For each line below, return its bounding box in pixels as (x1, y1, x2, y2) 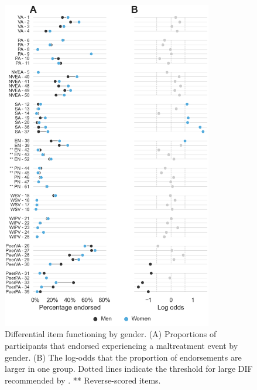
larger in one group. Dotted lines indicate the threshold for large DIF (5, 362, 253, 375)
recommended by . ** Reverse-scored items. (5, 374, 161, 386)
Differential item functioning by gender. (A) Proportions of (5, 328, 217, 340)
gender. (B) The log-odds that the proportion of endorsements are (5, 351, 242, 363)
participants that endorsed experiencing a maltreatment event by (5, 339, 238, 352)
